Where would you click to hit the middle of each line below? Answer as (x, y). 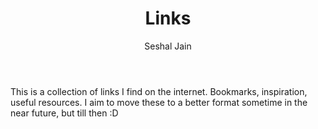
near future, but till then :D (64, 113)
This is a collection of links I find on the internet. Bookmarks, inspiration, (159, 91)
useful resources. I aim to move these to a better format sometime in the (159, 102)
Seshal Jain (168, 46)
